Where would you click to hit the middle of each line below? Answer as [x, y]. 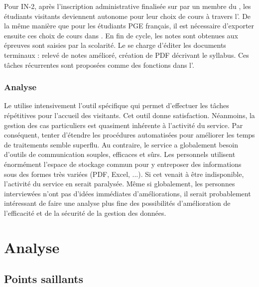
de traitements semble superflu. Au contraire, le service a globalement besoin [121, 144]
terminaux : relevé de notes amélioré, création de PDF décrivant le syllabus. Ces [127, 55]
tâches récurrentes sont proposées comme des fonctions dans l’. [99, 65]
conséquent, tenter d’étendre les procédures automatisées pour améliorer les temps [129, 135]
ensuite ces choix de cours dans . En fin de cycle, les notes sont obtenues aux [121, 35]
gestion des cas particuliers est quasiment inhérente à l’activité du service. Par [124, 125]
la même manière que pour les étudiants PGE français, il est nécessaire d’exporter [129, 26]
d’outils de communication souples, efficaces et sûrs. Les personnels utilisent [120, 154]
